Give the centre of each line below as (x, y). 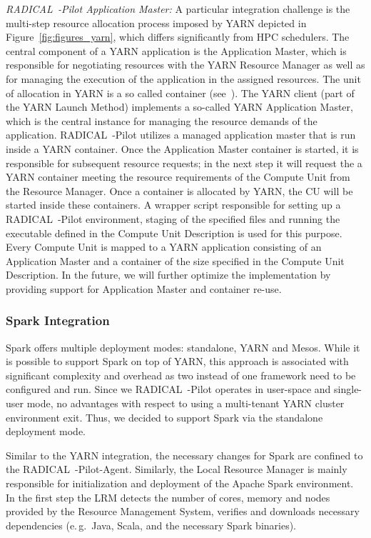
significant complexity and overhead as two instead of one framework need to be (181, 375)
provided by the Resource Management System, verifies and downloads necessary (183, 511)
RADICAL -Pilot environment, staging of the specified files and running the (173, 218)
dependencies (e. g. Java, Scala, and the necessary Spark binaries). (151, 525)
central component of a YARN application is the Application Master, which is (176, 50)
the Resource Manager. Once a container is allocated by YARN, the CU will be (179, 190)
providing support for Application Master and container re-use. (144, 288)
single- (348, 389)
